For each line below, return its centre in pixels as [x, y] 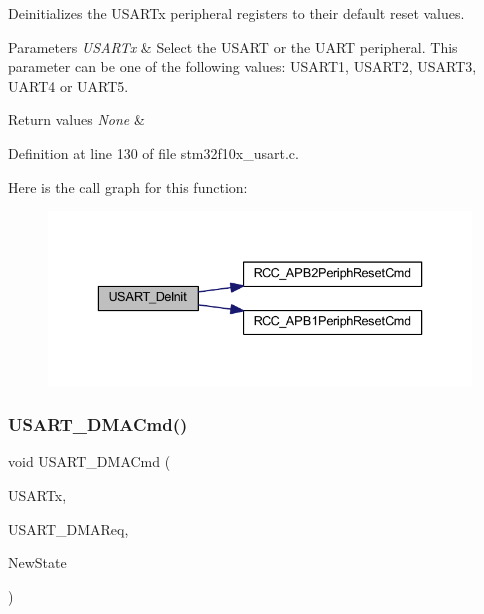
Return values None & [76, 119]
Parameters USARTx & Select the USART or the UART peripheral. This [233, 46]
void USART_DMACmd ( [89, 461]
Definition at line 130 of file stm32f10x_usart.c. [153, 152]
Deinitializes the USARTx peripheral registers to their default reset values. [236, 13]
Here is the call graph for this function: [128, 186]
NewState [37, 562]
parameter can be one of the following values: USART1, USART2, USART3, [242, 66]
